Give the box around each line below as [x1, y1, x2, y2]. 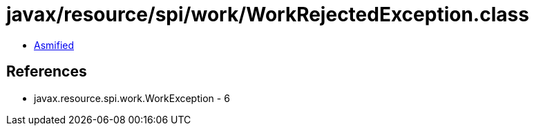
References [6, 63, 87, 81]
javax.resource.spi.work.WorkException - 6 [34, 92, 230, 104]
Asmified [34, 39, 75, 51]
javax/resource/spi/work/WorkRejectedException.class [6, 3, 529, 26]
